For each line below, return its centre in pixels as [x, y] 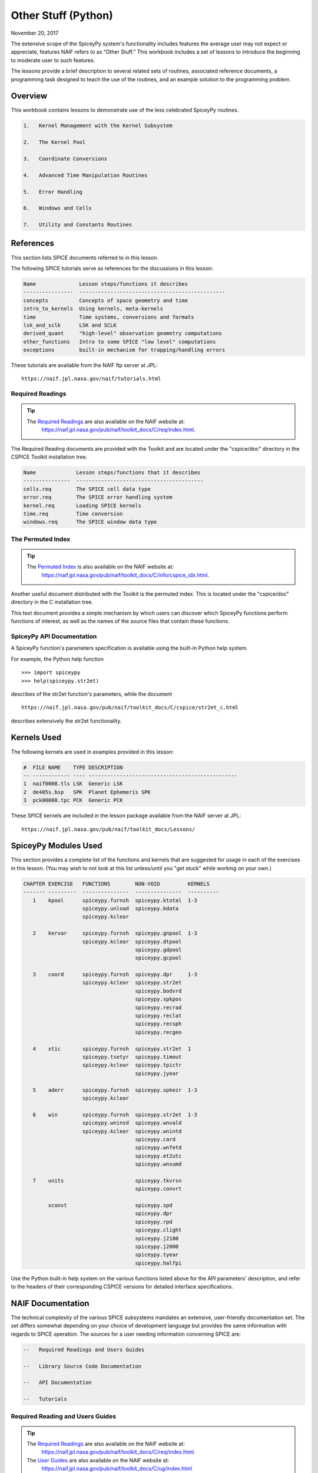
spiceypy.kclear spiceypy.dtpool [132, 942]
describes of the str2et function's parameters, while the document [92, 694]
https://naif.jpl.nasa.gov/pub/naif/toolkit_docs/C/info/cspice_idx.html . [125, 575]
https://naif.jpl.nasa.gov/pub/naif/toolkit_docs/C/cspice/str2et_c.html [130, 708]
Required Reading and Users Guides [64, 1416]
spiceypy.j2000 [157, 1246]
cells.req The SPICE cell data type [87, 489]
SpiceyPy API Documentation [54, 636]
